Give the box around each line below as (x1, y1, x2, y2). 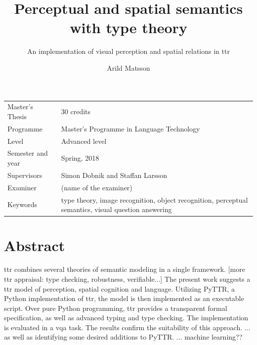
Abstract (4, 235, 65, 256)
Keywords (7, 199, 38, 210)
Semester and (7, 148, 48, 158)
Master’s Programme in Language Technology (61, 123, 200, 133)
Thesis (7, 111, 27, 121)
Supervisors (7, 170, 43, 180)
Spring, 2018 (61, 153, 99, 163)
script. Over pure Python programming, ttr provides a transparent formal (4, 302, 227, 313)
